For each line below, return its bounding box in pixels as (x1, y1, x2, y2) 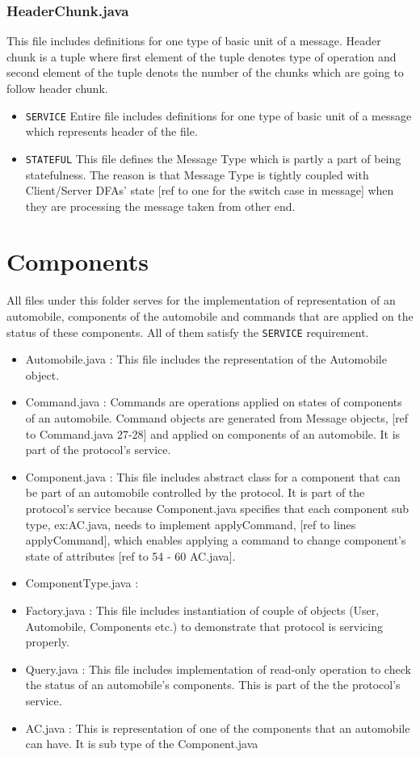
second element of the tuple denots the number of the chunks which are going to (6, 64, 404, 81)
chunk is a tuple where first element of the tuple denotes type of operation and (6, 48, 397, 65)
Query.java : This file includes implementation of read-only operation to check (25, 660, 411, 677)
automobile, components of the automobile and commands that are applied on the (6, 308, 414, 324)
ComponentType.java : (25, 574, 139, 591)
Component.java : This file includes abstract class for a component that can (25, 468, 401, 485)
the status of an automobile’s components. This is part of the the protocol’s (25, 676, 401, 693)
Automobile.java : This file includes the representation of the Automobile (25, 351, 387, 368)
